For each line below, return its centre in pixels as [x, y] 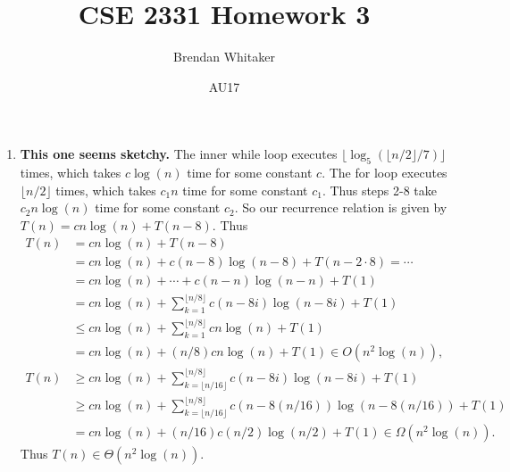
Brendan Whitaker [224, 57]
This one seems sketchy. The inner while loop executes [179, 154]
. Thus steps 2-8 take [380, 190]
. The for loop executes [385, 173]
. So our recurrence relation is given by [341, 207]
